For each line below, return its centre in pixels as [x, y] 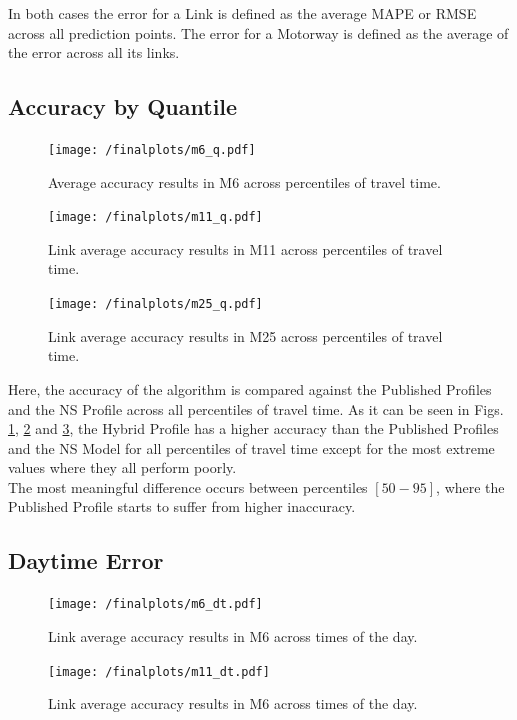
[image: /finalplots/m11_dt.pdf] [159, 671]
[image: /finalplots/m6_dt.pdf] [155, 604]
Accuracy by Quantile [123, 106]
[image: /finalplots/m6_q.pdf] [152, 149]
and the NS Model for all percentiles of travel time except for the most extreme [251, 447]
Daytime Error [86, 560]
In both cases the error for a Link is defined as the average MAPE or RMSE [242, 13]
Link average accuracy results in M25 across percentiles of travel [245, 335]
